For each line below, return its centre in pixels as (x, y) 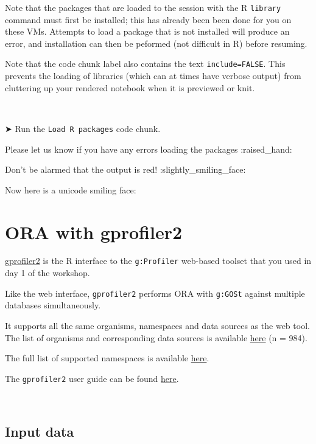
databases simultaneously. (53, 305)
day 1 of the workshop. (47, 273)
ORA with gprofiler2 (94, 231)
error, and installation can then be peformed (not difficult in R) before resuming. (156, 43)
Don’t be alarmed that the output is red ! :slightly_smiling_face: (125, 169)
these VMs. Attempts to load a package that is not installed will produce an (147, 31)
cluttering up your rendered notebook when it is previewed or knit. (130, 87)
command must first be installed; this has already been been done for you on (148, 19)
